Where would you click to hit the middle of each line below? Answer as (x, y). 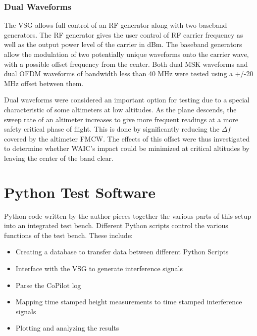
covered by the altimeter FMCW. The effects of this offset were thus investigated (127, 138)
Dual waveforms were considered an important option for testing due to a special (127, 100)
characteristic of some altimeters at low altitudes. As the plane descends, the (120, 109)
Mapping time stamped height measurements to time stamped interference (129, 302)
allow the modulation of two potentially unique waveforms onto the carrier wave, (127, 54)
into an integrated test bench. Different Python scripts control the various (116, 225)
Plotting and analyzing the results (67, 328)
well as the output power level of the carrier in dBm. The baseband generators (123, 44)
